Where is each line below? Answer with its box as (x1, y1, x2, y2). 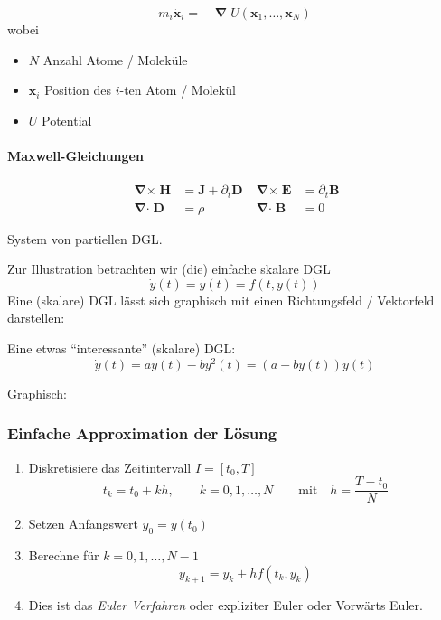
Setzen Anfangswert (28, 514, 138, 533)
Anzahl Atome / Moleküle (42, 50, 188, 69)
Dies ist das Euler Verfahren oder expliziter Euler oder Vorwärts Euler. (28, 596, 423, 615)
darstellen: (7, 308, 65, 327)
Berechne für (28, 546, 99, 564)
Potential (42, 110, 92, 129)
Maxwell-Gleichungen (7, 146, 144, 164)
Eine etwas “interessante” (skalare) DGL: (7, 339, 236, 358)
